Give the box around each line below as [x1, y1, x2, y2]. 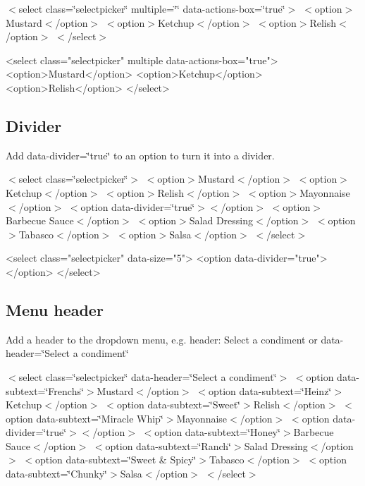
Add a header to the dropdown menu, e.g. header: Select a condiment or [6, 332, 318, 346]
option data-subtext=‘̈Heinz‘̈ [208, 383, 332, 398]
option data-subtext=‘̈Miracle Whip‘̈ [6, 411, 163, 425]
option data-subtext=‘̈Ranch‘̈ [105, 438, 231, 453]
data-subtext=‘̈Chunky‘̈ [6, 466, 108, 481]
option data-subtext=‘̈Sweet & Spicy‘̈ [35, 452, 197, 467]
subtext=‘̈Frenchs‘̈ [6, 383, 84, 398]
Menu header [6, 298, 104, 320]
